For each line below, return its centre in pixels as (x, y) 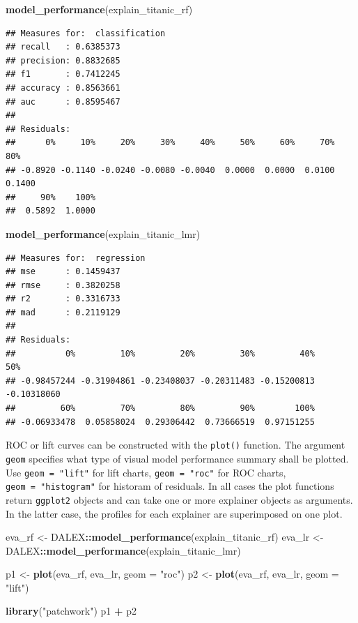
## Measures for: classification (86, 33)
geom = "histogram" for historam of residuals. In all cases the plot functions (170, 486)
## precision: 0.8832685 (63, 60)
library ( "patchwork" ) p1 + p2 (71, 611)
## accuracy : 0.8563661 (63, 88)
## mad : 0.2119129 (63, 312)
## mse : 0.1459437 (63, 272)
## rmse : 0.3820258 (63, 285)
